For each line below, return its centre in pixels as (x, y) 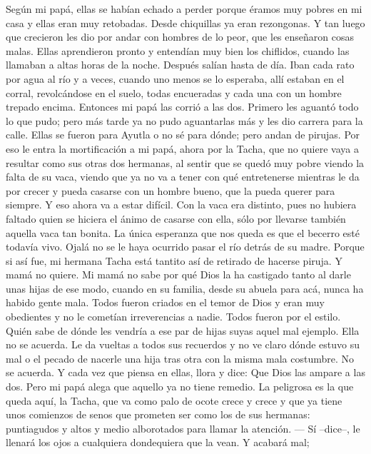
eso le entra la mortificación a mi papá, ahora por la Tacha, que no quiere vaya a (182, 148)
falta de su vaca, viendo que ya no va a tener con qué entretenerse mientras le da (183, 177)
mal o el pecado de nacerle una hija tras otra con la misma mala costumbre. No (180, 358)
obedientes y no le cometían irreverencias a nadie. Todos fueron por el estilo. (173, 317)
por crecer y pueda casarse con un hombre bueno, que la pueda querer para (171, 190)
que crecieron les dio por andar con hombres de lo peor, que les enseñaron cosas (180, 37)
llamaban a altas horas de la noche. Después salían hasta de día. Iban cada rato (180, 65)
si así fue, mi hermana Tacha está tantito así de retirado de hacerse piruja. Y (174, 260)
